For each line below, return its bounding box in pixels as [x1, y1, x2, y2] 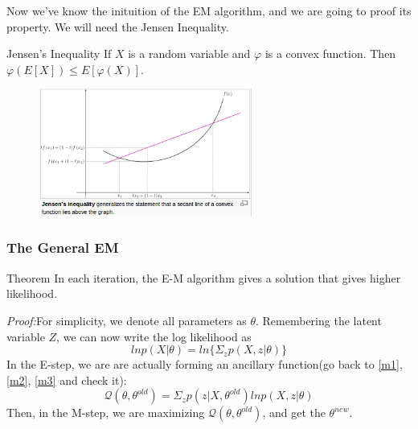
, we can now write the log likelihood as [56, 328, 252, 344]
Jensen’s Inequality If [6, 45, 112, 62]
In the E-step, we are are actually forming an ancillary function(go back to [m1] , [6, 356, 403, 373]
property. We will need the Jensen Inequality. [6, 18, 229, 35]
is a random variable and [128, 45, 251, 62]
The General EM [6, 237, 119, 258]
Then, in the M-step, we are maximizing [6, 404, 205, 421]
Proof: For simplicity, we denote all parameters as [6, 311, 247, 328]
